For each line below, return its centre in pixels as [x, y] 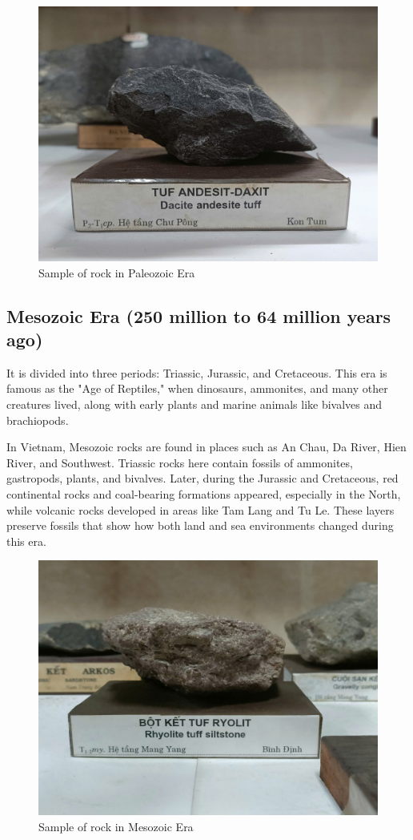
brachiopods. [38, 420]
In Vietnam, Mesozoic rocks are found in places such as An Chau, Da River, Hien [206, 447]
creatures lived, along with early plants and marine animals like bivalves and [194, 404]
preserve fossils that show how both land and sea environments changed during [200, 525]
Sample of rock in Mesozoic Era [116, 826]
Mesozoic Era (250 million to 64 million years [199, 315]
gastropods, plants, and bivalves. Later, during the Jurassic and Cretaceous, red [202, 478]
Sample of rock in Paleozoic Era [117, 272]
